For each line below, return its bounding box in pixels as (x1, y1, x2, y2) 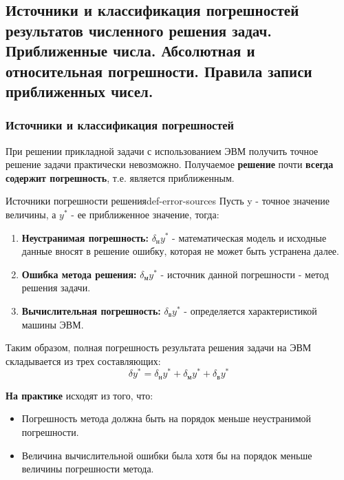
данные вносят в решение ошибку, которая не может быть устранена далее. (21, 244, 339, 258)
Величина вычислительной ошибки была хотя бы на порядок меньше (21, 448, 312, 462)
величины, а (6, 207, 56, 221)
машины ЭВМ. (21, 317, 84, 331)
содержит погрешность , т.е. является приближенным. (6, 170, 235, 185)
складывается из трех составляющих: (6, 353, 161, 368)
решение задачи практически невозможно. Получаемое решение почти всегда (6, 157, 334, 171)
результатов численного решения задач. (6, 19, 272, 41)
